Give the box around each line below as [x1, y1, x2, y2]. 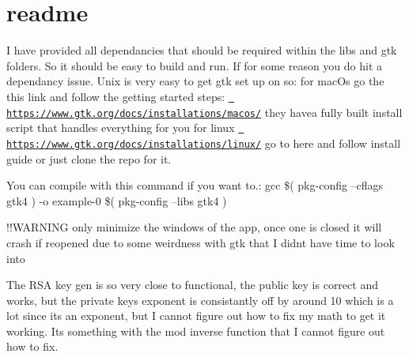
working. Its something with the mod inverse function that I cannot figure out [6, 322, 385, 339]
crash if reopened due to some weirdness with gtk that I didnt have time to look [6, 234, 395, 250]
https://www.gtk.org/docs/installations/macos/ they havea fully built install [6, 103, 403, 120]
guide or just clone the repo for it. [6, 150, 172, 167]
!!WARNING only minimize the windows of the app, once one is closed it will [6, 219, 382, 235]
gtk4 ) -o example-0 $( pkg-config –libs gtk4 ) [6, 192, 227, 209]
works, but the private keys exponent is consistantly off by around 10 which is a [6, 291, 394, 308]
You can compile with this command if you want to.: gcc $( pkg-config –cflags [6, 177, 384, 194]
